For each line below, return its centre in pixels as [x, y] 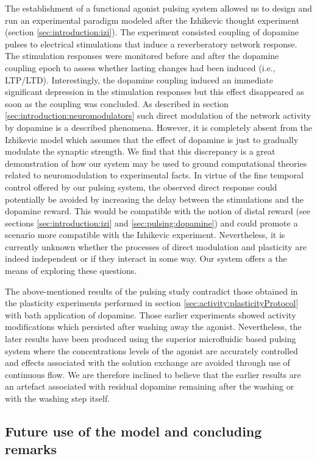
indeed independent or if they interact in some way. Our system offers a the [146, 258]
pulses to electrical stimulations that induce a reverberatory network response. [151, 44]
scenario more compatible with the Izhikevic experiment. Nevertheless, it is [145, 235]
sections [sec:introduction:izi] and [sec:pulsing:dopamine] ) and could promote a [151, 222]
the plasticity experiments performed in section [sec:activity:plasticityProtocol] [152, 303]
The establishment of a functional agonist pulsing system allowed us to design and [158, 8]
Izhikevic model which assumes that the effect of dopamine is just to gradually [152, 139]
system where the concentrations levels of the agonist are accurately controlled [151, 350]
